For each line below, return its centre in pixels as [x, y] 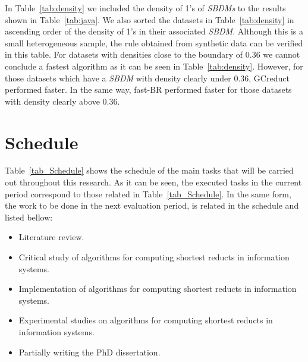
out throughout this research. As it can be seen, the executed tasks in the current [153, 182]
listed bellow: [29, 217]
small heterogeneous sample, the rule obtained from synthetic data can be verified [154, 43]
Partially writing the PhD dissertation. [89, 352]
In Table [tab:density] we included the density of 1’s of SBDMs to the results [145, 8]
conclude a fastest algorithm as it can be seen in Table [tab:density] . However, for [154, 66]
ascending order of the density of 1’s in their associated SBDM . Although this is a [154, 31]
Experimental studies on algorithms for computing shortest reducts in [146, 320]
